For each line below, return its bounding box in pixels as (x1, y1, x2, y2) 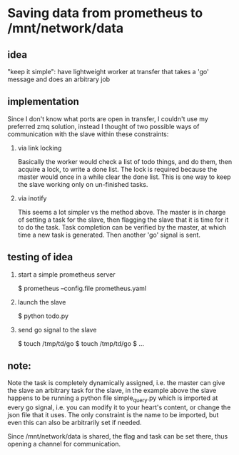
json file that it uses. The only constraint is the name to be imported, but (7, 411, 219, 419)
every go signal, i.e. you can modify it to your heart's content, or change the (7, 403, 231, 411)
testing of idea (7, 251, 73, 263)
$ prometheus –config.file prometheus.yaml (17, 284, 147, 292)
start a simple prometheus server (17, 270, 116, 279)
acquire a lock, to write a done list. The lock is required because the (17, 165, 218, 173)
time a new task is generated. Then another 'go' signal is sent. (17, 230, 201, 239)
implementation (7, 96, 80, 108)
